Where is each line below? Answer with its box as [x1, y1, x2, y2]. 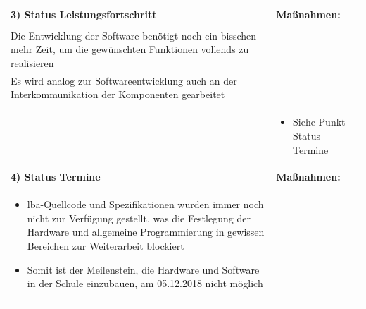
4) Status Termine [11, 169, 101, 184]
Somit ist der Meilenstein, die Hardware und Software [27, 262, 260, 277]
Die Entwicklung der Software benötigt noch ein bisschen [11, 28, 257, 42]
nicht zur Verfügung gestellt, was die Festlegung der [27, 210, 251, 225]
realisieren [11, 56, 54, 71]
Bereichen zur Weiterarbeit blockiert [27, 238, 184, 253]
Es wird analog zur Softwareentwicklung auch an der [11, 73, 237, 87]
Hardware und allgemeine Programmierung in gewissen [27, 224, 265, 239]
